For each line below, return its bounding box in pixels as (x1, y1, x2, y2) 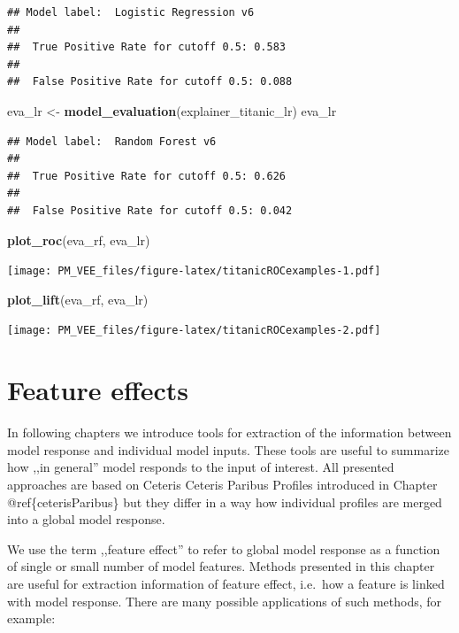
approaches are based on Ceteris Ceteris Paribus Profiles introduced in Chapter (7, 475, 438, 493)
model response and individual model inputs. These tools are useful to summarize (7, 440, 449, 459)
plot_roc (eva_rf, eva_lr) (7, 230, 150, 249)
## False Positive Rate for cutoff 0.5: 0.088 (7, 75, 293, 89)
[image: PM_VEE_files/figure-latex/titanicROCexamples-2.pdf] (7, 324, 381, 337)
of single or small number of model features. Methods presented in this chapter (7, 557, 435, 575)
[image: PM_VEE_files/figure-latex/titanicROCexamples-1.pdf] (7, 265, 381, 278)
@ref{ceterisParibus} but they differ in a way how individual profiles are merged (7, 492, 442, 511)
